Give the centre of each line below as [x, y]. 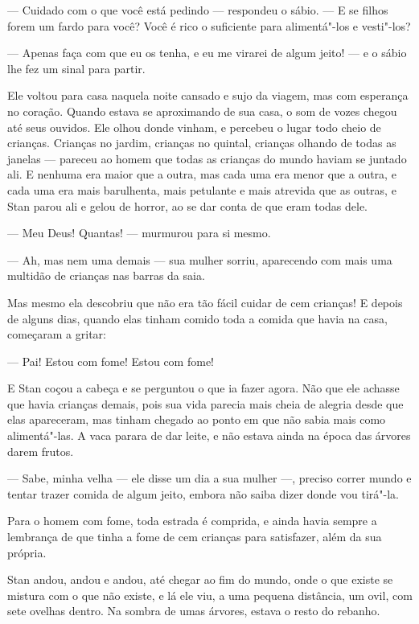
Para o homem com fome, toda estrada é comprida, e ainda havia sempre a [192, 521]
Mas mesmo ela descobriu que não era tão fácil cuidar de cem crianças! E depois [205, 302]
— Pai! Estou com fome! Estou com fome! [111, 361]
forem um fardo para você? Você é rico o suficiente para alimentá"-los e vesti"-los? [209, 25]
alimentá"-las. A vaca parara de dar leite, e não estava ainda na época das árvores [209, 435]
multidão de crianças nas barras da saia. [106, 275]
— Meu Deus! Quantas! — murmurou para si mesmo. [139, 233]
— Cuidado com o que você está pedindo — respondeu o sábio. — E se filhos [198, 10]
